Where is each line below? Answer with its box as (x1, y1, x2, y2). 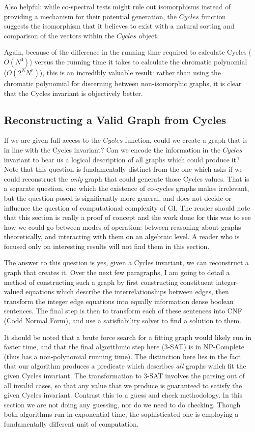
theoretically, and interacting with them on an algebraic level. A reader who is (4, 231, 240, 242)
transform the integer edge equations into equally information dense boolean (4, 296, 234, 306)
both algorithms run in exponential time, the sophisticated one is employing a (4, 409, 239, 419)
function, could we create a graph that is (125, 135, 248, 145)
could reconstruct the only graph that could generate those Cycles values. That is (4, 173, 249, 184)
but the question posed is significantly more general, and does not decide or (4, 192, 231, 203)
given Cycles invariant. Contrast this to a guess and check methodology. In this (4, 390, 243, 400)
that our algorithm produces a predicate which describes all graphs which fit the (4, 361, 246, 371)
